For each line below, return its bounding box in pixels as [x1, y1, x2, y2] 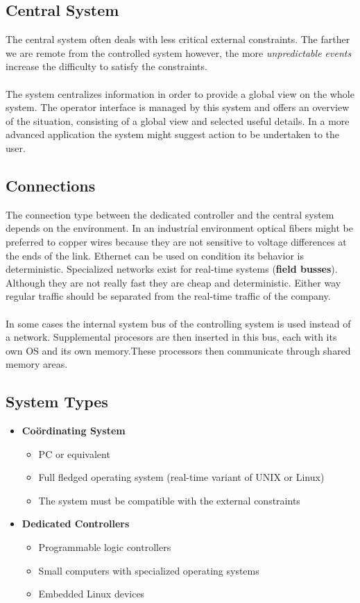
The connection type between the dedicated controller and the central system [6, 207, 334, 221]
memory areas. [6, 357, 68, 371]
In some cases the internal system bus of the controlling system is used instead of [6, 316, 351, 330]
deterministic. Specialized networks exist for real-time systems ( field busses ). [6, 262, 338, 276]
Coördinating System [22, 423, 126, 438]
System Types [6, 391, 108, 412]
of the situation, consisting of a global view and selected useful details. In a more [6, 113, 350, 128]
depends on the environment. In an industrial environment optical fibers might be [6, 221, 353, 235]
